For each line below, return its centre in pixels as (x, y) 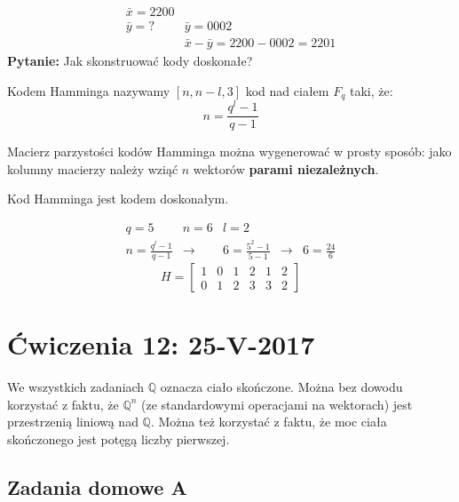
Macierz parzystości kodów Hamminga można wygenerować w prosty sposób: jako (229, 151)
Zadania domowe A (97, 486)
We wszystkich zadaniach (76, 387)
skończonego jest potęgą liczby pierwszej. (119, 438)
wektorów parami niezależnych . (286, 168)
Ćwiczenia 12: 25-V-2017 (161, 344)
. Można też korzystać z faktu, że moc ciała (269, 422)
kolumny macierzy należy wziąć (93, 168)
